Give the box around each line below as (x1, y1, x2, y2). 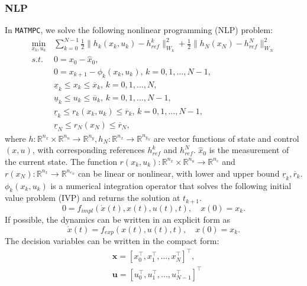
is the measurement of (209, 144, 289, 156)
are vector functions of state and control (153, 132, 299, 144)
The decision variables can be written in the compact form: (5, 235, 219, 247)
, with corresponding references (32, 144, 145, 156)
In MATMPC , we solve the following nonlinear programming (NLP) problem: (5, 24, 273, 36)
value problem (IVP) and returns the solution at (5, 191, 180, 204)
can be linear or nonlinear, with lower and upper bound (77, 167, 280, 179)
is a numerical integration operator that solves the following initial (50, 179, 292, 191)
